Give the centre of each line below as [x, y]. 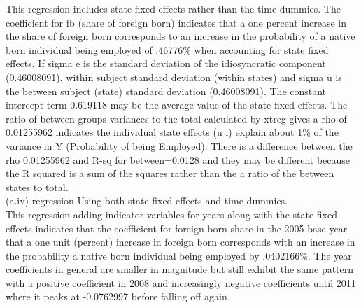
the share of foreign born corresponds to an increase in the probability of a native [180, 36]
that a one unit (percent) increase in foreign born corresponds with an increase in [180, 242]
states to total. [37, 187]
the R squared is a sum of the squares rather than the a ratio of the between [170, 173]
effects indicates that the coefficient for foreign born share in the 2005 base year [177, 228]
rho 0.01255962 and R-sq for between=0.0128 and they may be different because [178, 159]
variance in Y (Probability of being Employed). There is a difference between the [179, 145]
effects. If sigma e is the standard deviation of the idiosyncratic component [166, 63]
